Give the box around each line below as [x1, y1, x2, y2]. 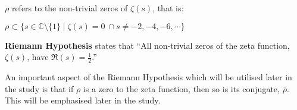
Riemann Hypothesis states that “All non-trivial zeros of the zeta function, [5, 39, 290, 51]
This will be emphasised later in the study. [5, 94, 161, 106]
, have [27, 51, 49, 63]
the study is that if [5, 82, 74, 95]
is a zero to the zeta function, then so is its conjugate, [83, 82, 280, 95]
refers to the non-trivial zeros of [11, 2, 128, 14]
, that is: [152, 2, 184, 14]
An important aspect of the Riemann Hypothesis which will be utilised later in [5, 71, 292, 83]
